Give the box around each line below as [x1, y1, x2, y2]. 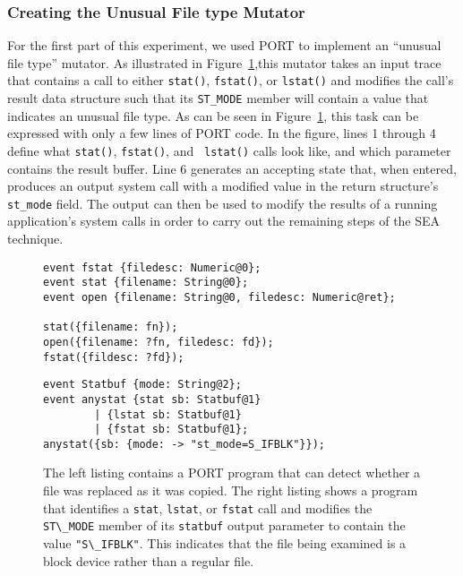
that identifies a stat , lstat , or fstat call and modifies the [43, 498, 373, 517]
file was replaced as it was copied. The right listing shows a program [43, 481, 418, 500]
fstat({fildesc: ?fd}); [43, 350, 184, 364]
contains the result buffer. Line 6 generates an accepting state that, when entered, [7, 159, 457, 177]
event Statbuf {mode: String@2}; [43, 378, 242, 391]
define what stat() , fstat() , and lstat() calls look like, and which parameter [7, 141, 451, 159]
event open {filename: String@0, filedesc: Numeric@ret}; [43, 290, 396, 304]
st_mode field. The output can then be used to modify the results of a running [7, 193, 438, 212]
